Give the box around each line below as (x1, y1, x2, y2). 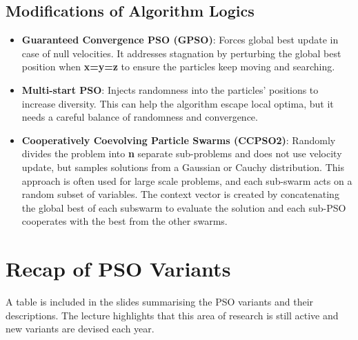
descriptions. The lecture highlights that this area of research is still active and (6, 308, 339, 322)
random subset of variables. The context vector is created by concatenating (21, 187, 339, 201)
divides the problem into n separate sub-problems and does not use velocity (21, 146, 342, 161)
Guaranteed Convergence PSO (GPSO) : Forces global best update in (21, 32, 339, 47)
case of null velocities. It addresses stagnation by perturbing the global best (21, 46, 341, 60)
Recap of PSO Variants (6, 254, 231, 283)
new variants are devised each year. (6, 321, 155, 336)
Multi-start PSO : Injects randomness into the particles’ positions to (21, 82, 319, 97)
